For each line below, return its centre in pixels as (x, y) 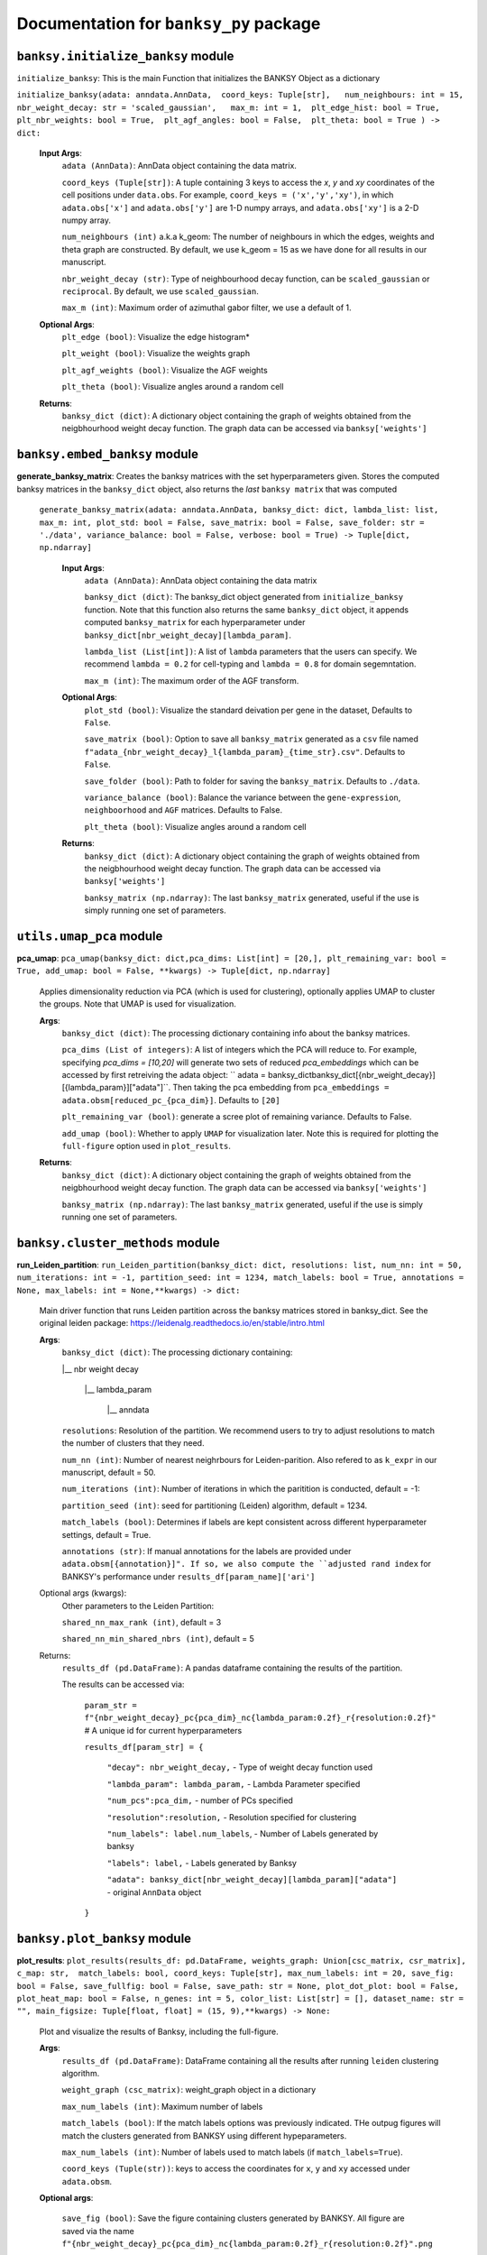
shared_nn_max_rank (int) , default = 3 (142, 1622)
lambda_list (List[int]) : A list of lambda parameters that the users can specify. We (251, 652)
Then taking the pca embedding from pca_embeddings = (281, 1088)
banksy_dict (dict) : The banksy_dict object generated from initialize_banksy (244, 597)
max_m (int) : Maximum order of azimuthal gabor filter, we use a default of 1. (207, 308)
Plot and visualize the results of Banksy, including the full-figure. (159, 2031)
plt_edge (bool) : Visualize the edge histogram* (156, 337)
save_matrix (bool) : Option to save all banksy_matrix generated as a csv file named (252, 739)
